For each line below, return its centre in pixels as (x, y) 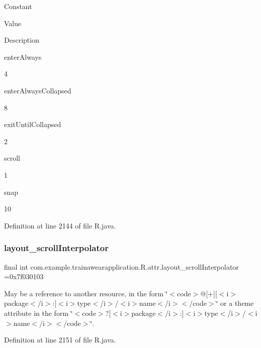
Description (22, 40)
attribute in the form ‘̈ (38, 313)
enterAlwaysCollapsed (38, 90)
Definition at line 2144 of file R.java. (60, 225)
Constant (18, 6)
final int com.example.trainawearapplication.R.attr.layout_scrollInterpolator (121, 266)
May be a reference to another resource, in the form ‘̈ (86, 293)
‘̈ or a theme (235, 303)
